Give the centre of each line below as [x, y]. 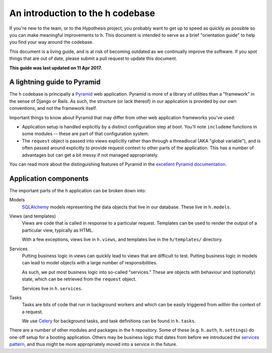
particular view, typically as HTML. [58, 230]
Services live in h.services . [52, 288]
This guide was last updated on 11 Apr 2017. [56, 67]
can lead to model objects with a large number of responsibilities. [90, 263]
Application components [49, 179]
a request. [32, 312]
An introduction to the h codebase [82, 13]
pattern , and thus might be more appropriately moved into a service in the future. [93, 344]
